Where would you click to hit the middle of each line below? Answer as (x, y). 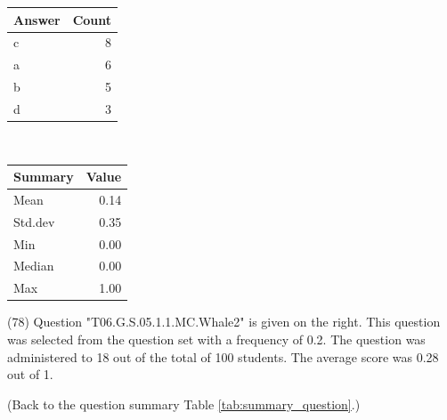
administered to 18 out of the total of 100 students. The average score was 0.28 (223, 356)
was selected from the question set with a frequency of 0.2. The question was (216, 339)
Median (34, 266)
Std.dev (34, 221)
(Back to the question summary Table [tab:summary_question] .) (184, 404)
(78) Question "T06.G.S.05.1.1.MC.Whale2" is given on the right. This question (224, 322)
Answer (37, 19)
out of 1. (30, 374)
